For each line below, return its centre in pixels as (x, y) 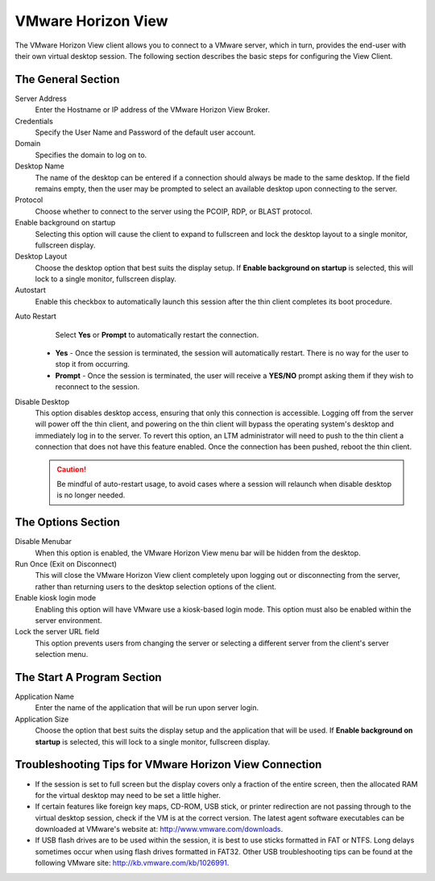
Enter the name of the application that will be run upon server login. (147, 708)
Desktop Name (39, 166)
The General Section (67, 79)
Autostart (30, 290)
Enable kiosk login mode (56, 598)
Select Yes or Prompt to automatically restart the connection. (157, 335)
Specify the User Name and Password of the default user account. (145, 132)
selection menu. (62, 655)
